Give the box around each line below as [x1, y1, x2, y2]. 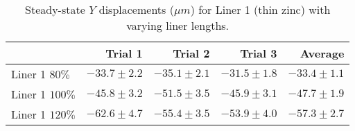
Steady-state [25, 1, 85, 17]
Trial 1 [105, 45, 143, 61]
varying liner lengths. [126, 17, 230, 33]
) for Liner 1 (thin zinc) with [190, 1, 331, 17]
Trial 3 [240, 45, 277, 61]
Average [300, 45, 345, 61]
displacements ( [98, 1, 174, 17]
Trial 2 [173, 45, 210, 61]
